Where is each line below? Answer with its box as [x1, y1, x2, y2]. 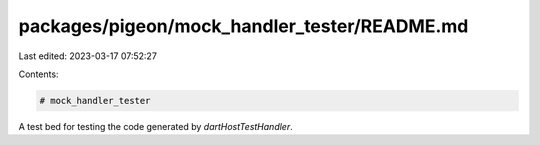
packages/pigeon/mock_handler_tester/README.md [18, 15, 469, 37]
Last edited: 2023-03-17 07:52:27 [18, 50, 157, 62]
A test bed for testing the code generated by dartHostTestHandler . [18, 120, 294, 132]
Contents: [18, 68, 59, 80]
